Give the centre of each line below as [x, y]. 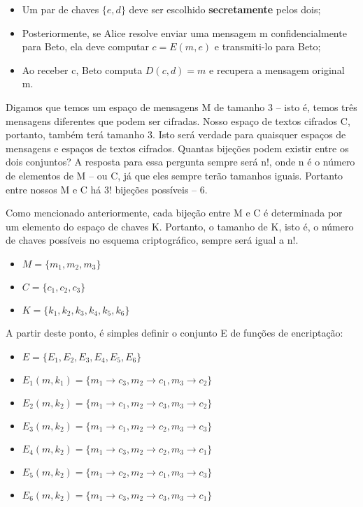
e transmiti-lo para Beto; [268, 46]
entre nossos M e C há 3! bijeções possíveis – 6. [107, 189]
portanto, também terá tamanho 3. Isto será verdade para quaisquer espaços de [176, 134]
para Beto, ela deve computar [85, 46]
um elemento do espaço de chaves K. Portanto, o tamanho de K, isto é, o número [180, 226]
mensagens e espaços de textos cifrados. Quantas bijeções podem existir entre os [177, 148]
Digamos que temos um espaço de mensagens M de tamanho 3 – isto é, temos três [181, 106]
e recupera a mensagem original [277, 69]
